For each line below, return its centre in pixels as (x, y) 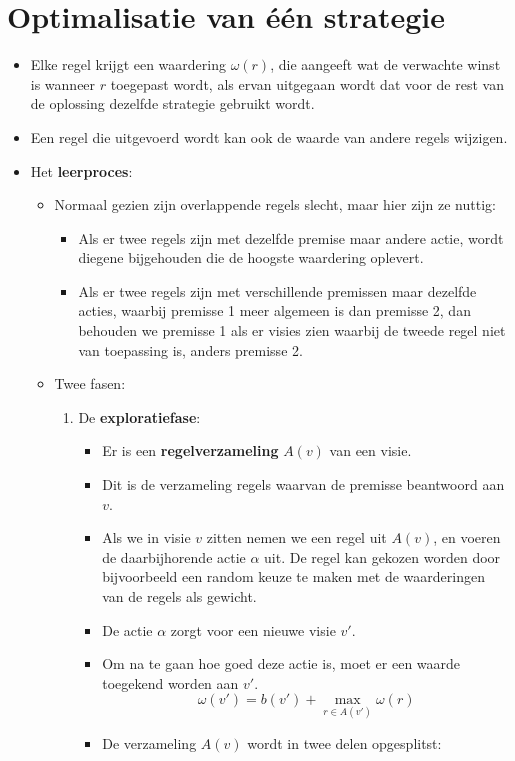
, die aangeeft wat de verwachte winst (385, 64)
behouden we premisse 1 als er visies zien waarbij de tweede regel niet (292, 330)
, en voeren (467, 537)
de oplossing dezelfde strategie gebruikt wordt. (172, 103)
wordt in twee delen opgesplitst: (344, 742)
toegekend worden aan (170, 682)
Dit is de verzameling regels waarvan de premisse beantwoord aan (303, 484)
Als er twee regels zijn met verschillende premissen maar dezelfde (277, 290)
